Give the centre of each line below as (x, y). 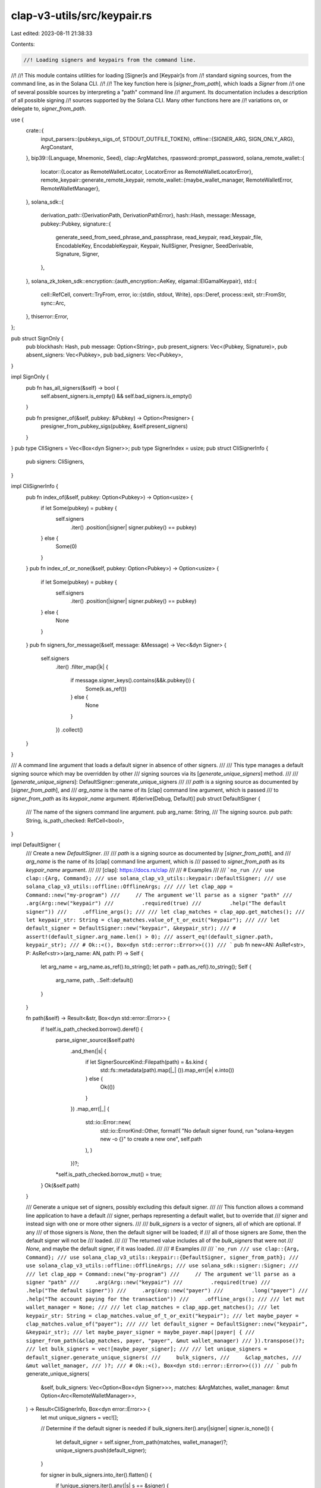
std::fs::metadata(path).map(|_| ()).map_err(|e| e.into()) (167, 1070)
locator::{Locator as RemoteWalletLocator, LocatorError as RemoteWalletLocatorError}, (147, 171)
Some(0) (66, 546)
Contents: (23, 44)
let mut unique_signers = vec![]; (80, 1417)
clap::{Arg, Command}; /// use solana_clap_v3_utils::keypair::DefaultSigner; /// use (156, 878)
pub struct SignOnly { (37, 338)
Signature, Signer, (77, 254)
